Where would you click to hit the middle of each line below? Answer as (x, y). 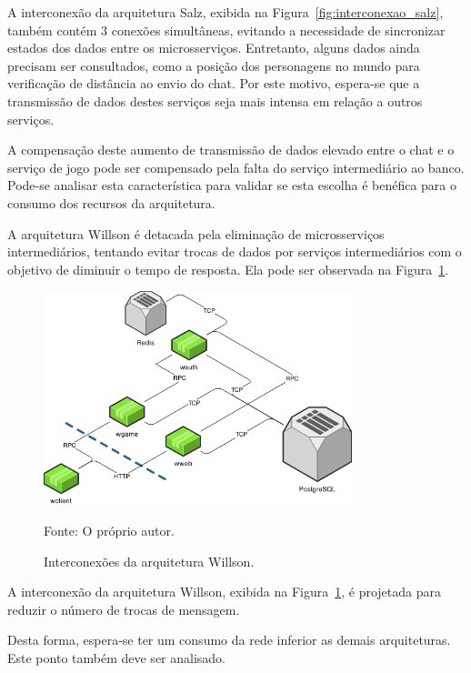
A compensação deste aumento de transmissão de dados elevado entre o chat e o (231, 150)
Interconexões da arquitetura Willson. (149, 561)
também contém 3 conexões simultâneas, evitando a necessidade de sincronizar (226, 30)
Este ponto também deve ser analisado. (117, 657)
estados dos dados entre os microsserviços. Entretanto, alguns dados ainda (214, 48)
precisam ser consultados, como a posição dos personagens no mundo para (214, 65)
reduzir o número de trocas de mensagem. (124, 609)
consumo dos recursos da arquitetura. (111, 202)
